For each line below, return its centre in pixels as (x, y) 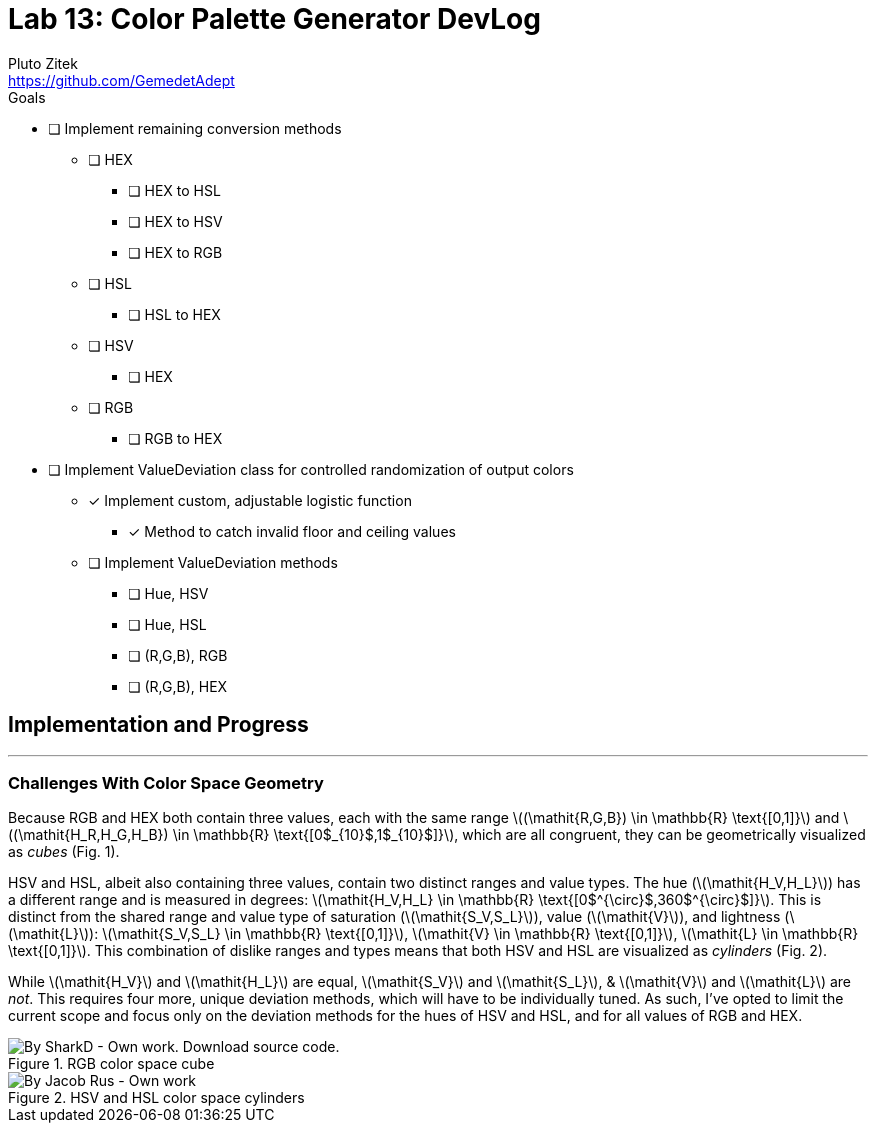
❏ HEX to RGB (175, 252)
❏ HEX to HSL (174, 190)
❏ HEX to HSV (175, 221)
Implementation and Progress (158, 725)
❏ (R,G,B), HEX (178, 686)
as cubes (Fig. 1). (64, 852)
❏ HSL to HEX (174, 314)
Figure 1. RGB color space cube (111, 1064)
